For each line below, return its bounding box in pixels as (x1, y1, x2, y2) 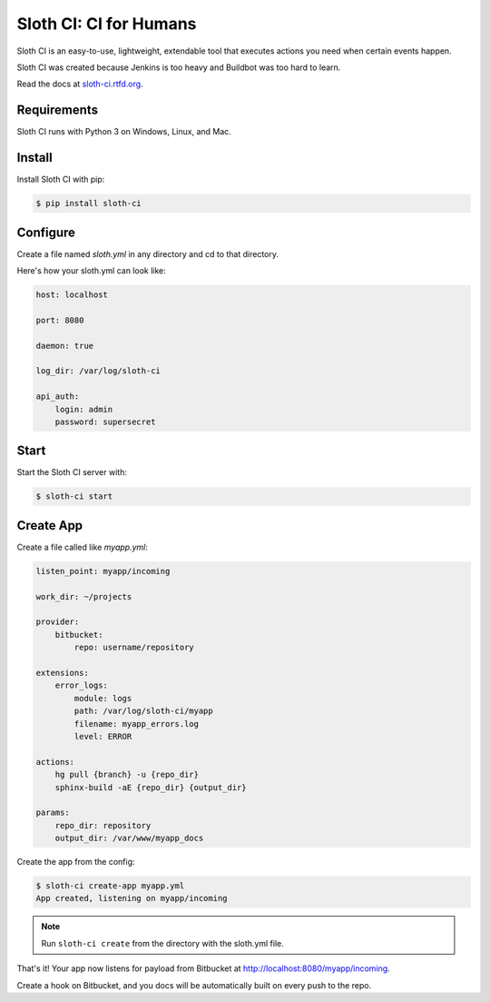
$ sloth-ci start (35, 491, 113, 501)
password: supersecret (54, 416, 156, 427)
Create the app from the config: (16, 857, 135, 868)
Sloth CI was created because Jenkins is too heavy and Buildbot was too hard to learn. (16, 62, 341, 73)
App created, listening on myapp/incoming (35, 893, 228, 904)
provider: (35, 617, 80, 627)
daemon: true (35, 341, 94, 351)
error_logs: (54, 680, 109, 690)
